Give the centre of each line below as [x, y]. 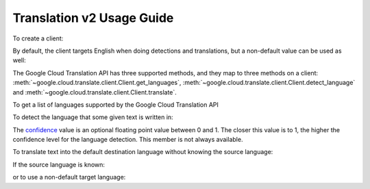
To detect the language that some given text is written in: [93, 117]
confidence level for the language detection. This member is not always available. [128, 140]
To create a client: [38, 38]
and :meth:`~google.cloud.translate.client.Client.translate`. [95, 92]
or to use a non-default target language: [69, 177]
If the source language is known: [59, 164]
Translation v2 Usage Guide [93, 18]
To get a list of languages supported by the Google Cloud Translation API [116, 104]
